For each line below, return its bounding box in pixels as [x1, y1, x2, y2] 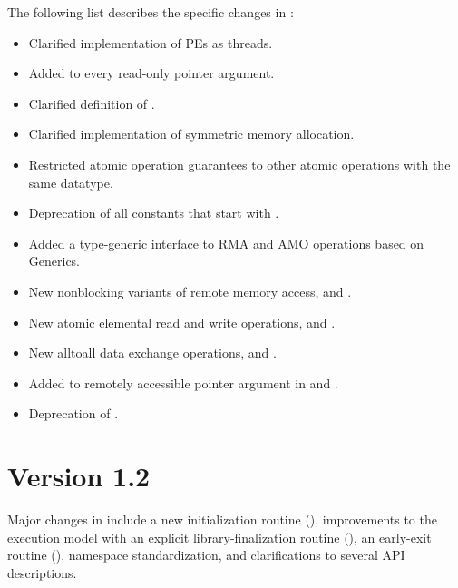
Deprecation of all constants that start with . [28, 203, 279, 222]
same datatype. [28, 172, 113, 191]
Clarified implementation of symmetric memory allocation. [28, 124, 355, 143]
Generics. [28, 251, 81, 270]
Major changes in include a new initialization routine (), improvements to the [7, 510, 437, 529]
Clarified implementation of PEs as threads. [28, 33, 273, 52]
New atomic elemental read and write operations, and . [28, 312, 336, 331]
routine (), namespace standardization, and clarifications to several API [7, 545, 405, 564]
